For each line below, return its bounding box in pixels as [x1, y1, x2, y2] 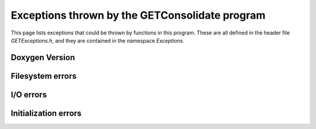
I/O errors [11, 89, 47, 99]
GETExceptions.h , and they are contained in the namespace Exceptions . [11, 37, 185, 44]
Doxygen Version [11, 53, 75, 62]
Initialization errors [11, 108, 82, 118]
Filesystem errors [11, 71, 77, 81]
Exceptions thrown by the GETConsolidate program [11, 9, 266, 22]
